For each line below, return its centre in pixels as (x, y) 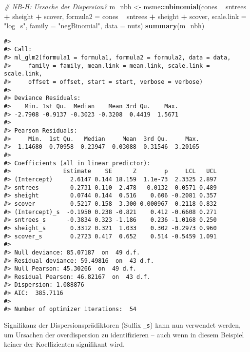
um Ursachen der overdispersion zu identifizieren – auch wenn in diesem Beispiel (124, 334)
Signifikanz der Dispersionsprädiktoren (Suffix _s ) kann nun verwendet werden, (123, 325)
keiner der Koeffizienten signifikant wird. (64, 344)
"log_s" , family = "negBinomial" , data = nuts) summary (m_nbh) (104, 26)
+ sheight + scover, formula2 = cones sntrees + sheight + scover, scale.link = (125, 16)
